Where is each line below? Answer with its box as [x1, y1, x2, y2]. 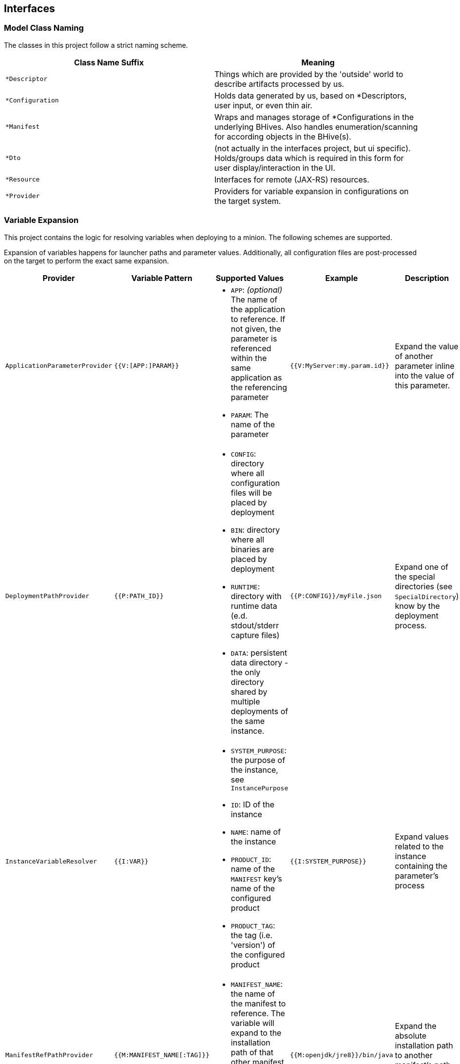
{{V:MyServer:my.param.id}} [290, 362, 389, 370]
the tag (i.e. [230, 930, 273, 940]
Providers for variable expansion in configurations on [214, 186, 409, 196]
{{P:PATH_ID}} [114, 592, 164, 600]
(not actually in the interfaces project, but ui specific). [214, 143, 411, 153]
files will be [230, 487, 272, 498]
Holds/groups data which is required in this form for [214, 153, 404, 163]
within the [230, 353, 267, 363]
